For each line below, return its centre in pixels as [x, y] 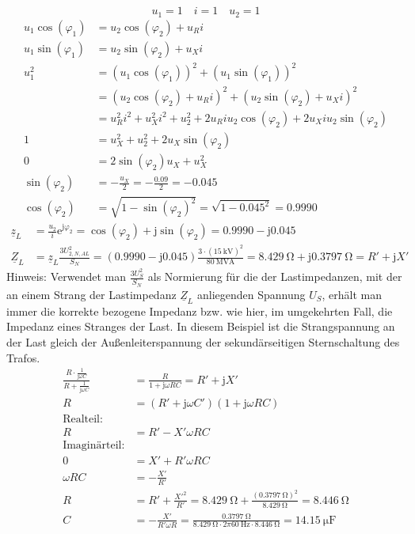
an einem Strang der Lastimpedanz [91, 294]
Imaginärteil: [94, 445]
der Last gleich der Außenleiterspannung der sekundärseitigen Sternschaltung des [203, 342]
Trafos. [23, 357]
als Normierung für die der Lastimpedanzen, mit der [275, 276]
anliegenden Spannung [251, 294]
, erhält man [352, 294]
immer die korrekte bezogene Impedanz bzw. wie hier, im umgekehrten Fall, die [200, 311]
